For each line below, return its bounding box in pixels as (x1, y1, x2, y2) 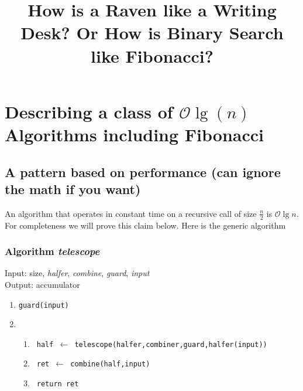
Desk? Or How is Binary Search (20, 21, 284, 45)
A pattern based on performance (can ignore (5, 162, 281, 181)
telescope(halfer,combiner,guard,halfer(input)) (74, 340, 267, 349)
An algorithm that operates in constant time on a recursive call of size (5, 207, 257, 219)
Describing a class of (5, 99, 173, 123)
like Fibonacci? (91, 43, 214, 67)
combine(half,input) (70, 360, 150, 369)
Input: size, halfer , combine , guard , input (5, 267, 150, 279)
